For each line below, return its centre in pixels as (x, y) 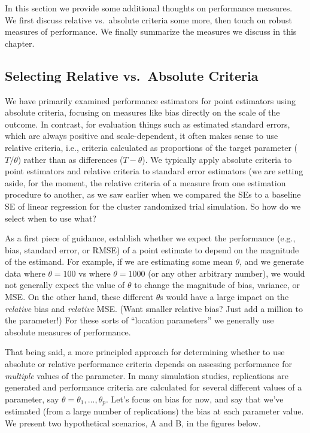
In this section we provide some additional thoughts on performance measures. (149, 8)
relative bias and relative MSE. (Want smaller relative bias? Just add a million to (154, 308)
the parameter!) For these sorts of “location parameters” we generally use (139, 320)
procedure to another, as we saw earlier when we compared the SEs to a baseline (153, 194)
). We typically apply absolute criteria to (217, 159)
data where (25, 273)
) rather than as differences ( (70, 159)
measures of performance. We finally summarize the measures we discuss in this (151, 31)
